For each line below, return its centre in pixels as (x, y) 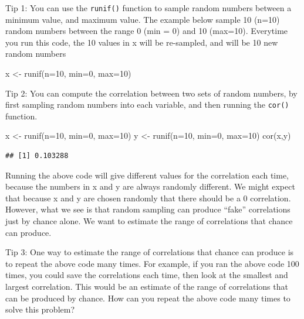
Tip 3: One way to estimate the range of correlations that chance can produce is (150, 252)
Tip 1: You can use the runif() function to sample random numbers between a (148, 8)
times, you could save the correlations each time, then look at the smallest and (147, 275)
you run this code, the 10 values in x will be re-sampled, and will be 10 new (142, 42)
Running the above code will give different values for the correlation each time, (147, 175)
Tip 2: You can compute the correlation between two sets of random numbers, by (151, 93)
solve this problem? (40, 309)
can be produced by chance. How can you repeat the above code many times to (148, 298)
